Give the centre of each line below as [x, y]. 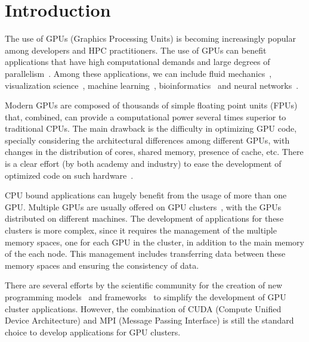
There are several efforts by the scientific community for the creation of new [144, 285]
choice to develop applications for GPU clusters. [93, 332]
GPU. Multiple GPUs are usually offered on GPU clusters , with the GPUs [143, 206]
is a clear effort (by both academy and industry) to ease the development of [143, 164]
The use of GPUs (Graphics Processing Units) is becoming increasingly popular [150, 38]
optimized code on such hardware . [69, 175]
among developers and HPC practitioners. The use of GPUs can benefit [136, 50]
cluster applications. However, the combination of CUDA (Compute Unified [143, 308]
